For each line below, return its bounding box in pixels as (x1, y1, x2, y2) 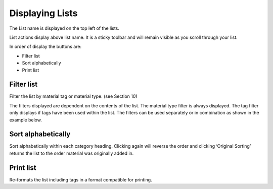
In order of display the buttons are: (9, 43, 82, 50)
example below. (9, 116, 42, 123)
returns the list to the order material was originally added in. (9, 150, 134, 156)
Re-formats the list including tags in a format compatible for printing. (9, 176, 152, 182)
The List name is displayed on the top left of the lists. (9, 25, 120, 31)
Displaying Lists (9, 8, 78, 19)
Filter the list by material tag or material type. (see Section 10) (9, 93, 138, 99)
